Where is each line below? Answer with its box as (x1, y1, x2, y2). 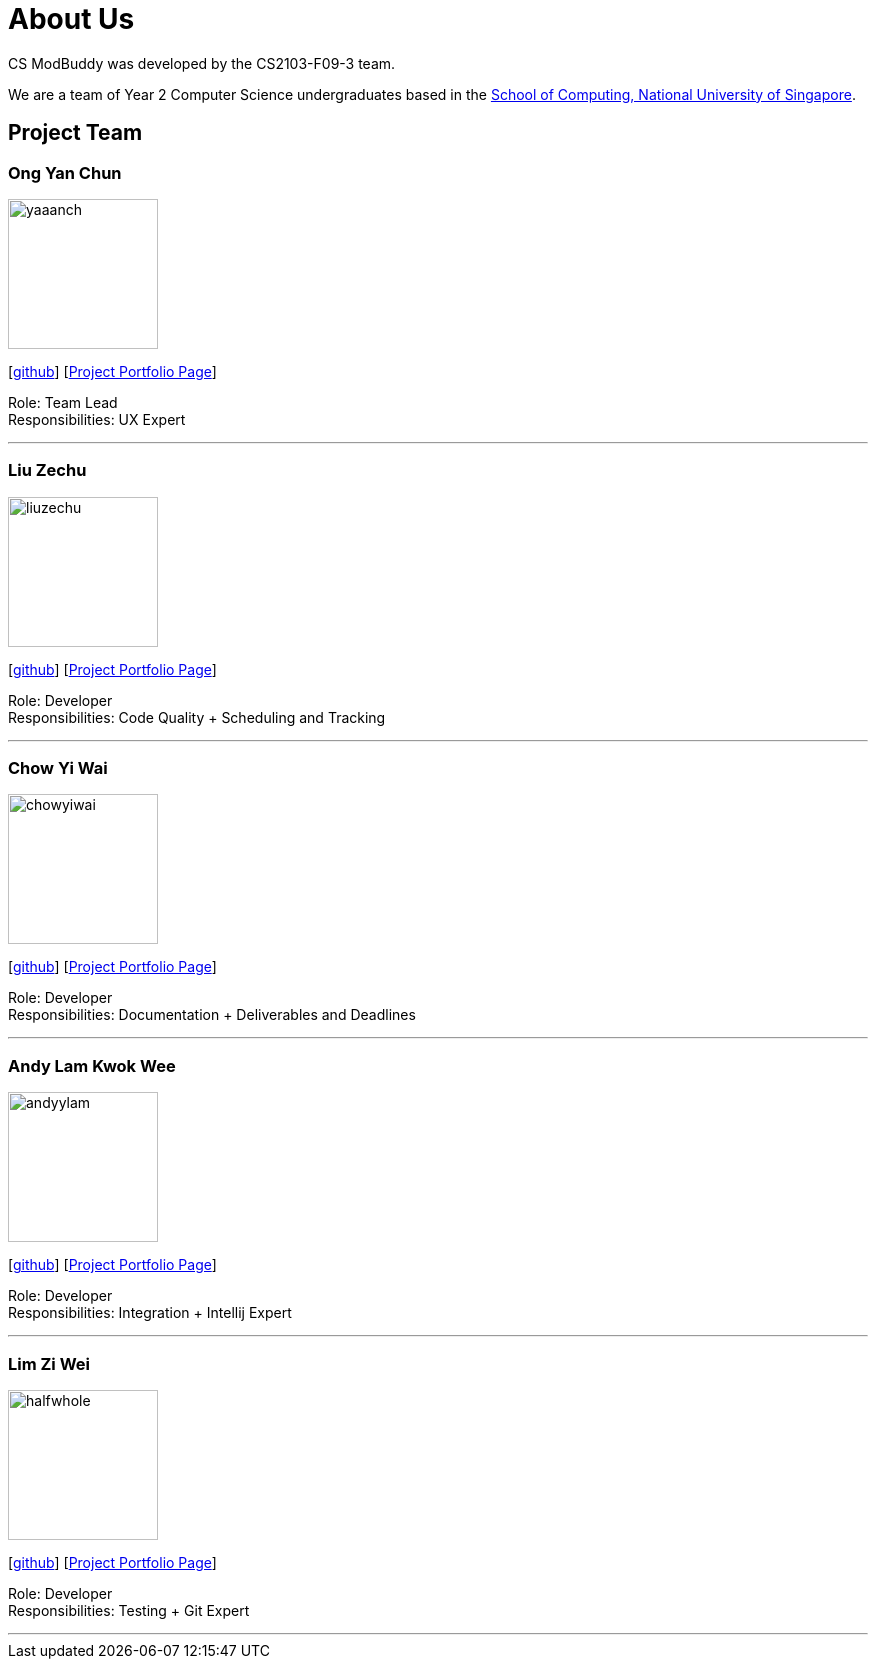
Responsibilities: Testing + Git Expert (8, 1601, 250, 1619)
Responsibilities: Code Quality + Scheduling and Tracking (8, 708, 386, 726)
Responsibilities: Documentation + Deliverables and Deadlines (8, 1006, 416, 1024)
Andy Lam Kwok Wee (8, 1055, 176, 1076)
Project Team (8, 120, 143, 146)
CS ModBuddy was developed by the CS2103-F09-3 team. (8, 54, 396, 72)
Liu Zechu (8, 460, 87, 481)
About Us (8, 2, 135, 36)
